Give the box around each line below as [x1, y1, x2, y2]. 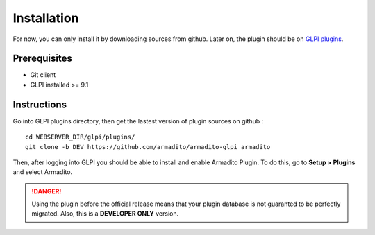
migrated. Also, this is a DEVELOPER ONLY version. [31, 209, 179, 218]
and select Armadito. [12, 168, 73, 176]
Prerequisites [12, 53, 72, 64]
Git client [30, 71, 56, 79]
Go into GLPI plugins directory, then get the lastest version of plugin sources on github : [12, 116, 264, 125]
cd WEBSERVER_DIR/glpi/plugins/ [25, 133, 135, 141]
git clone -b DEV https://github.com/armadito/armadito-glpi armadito [25, 143, 271, 150]
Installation [12, 10, 79, 26]
